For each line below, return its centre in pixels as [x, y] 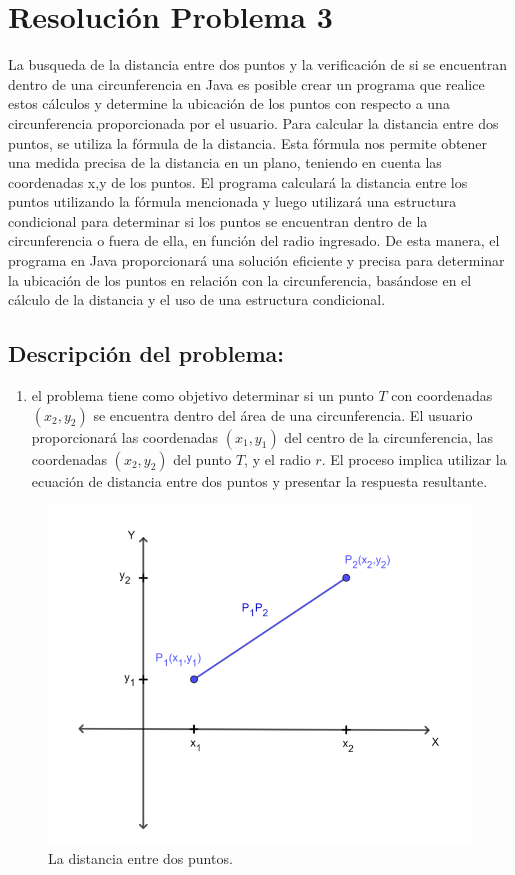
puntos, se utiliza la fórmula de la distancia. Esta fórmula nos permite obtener [248, 142]
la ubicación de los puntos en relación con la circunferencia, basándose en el [240, 279]
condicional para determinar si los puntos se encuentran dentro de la [218, 220]
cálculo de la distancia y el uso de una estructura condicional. [197, 299]
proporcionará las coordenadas [125, 436]
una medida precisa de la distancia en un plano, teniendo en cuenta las [225, 162]
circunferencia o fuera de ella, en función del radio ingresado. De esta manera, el [254, 240]
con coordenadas [442, 395]
